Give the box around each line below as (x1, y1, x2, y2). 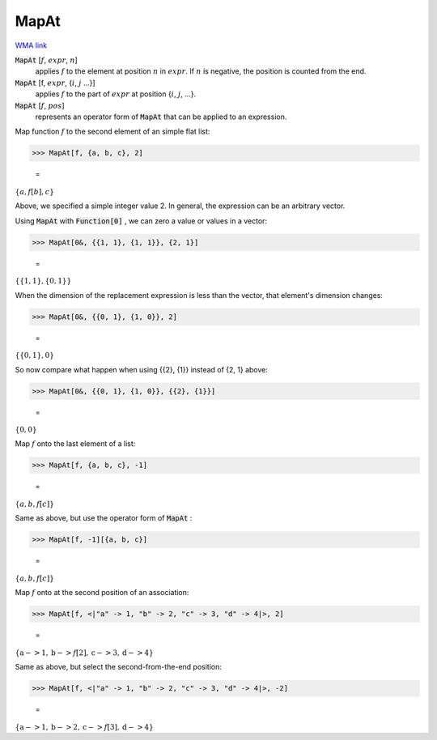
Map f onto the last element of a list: (15, 439, 136, 449)
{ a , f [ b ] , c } (15, 187, 54, 196)
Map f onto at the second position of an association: (15, 588, 189, 598)
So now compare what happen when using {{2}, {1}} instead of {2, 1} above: (15, 364, 269, 374)
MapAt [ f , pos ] (15, 100, 65, 110)
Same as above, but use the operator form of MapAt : (15, 513, 193, 523)
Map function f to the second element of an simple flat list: (15, 126, 210, 137)
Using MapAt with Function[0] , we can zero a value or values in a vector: (15, 215, 267, 226)
